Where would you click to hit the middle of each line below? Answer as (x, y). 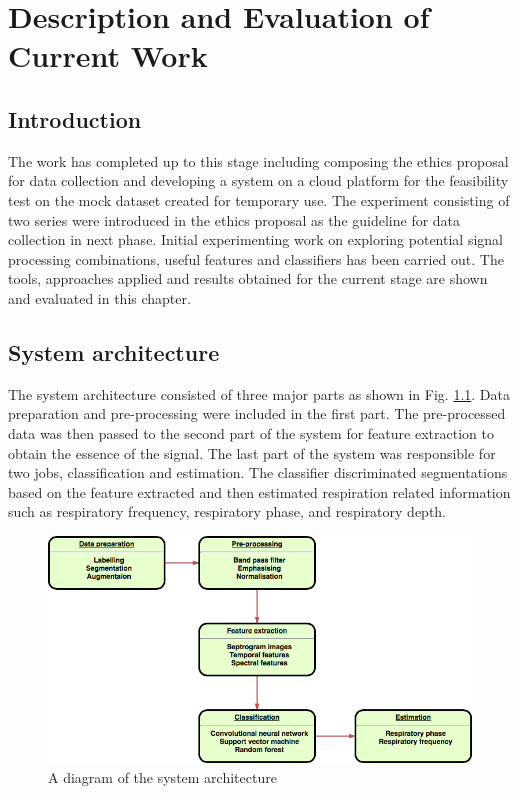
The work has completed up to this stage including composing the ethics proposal (258, 160)
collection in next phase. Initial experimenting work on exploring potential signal (255, 239)
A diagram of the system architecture (162, 776)
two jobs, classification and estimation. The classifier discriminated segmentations (258, 472)
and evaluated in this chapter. (99, 297)
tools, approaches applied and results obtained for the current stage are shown (248, 278)
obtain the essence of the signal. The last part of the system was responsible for (252, 452)
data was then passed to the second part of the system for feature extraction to (251, 432)
